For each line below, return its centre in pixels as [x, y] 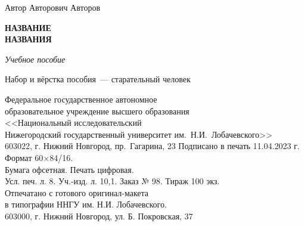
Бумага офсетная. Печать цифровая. [69, 169]
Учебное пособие [35, 59]
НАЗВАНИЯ [28, 39]
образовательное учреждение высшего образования [97, 111]
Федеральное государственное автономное [81, 99]
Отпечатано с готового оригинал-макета [77, 192]
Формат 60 [24, 157]
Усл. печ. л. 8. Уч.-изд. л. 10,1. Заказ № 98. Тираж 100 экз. [112, 181]
